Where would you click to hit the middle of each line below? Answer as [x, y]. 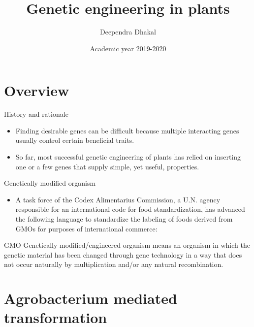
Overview [37, 90]
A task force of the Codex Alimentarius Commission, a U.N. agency [118, 199]
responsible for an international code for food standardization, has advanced [130, 209]
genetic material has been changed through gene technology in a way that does [123, 254]
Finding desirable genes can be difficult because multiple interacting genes [127, 130]
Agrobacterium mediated [91, 298]
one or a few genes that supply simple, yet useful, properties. [107, 166]
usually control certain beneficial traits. [75, 140]
